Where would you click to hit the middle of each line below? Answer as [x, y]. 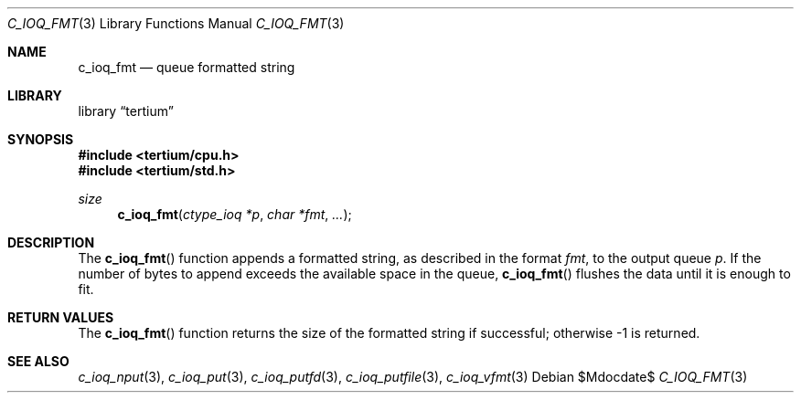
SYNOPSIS [41, 139]
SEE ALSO [38, 361]
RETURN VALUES [61, 317]
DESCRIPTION [51, 242]
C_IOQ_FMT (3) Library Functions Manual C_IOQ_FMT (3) [176, 23]
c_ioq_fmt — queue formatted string [187, 67]
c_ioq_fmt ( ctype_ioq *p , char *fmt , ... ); [235, 214]
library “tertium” [126, 111]
